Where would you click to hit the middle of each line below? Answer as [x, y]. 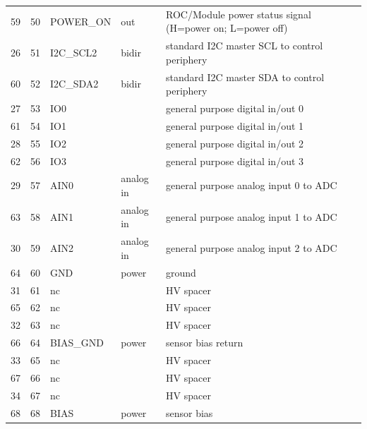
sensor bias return [205, 343]
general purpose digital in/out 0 [235, 108]
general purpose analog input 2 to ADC [252, 248]
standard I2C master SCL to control [245, 46]
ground [181, 272]
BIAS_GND [77, 343]
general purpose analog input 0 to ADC [252, 185]
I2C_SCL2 [74, 52]
